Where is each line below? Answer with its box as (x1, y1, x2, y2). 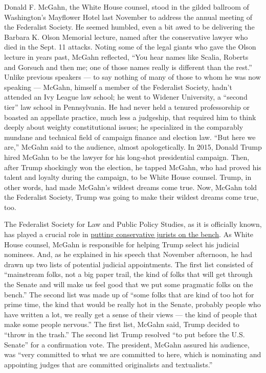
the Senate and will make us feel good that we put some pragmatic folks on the (4, 279, 253, 290)
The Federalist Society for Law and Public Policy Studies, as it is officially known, (4, 219, 262, 229)
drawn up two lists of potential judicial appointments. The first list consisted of (4, 259, 253, 269)
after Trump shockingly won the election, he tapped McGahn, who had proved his (4, 161, 261, 172)
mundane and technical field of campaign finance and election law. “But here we (4, 131, 256, 142)
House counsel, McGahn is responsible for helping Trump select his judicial (4, 239, 239, 249)
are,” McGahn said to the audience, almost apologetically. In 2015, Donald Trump (4, 142, 262, 152)
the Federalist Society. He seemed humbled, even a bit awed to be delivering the (4, 21, 255, 32)
